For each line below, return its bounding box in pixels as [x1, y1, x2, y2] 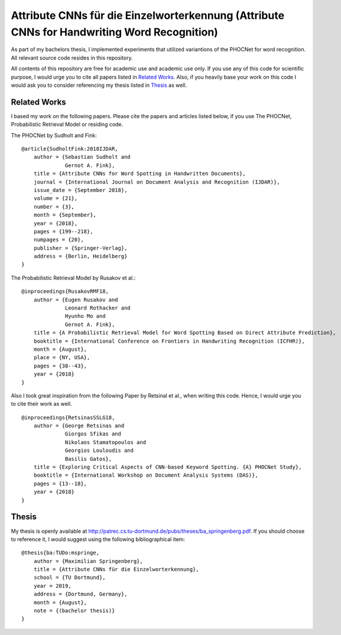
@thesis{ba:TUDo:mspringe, [21, 549, 100, 556]
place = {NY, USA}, [33, 354, 90, 361]
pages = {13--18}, [33, 480, 87, 487]
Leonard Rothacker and [65, 305, 131, 311]
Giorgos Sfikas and [65, 431, 121, 437]
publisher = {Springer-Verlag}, [33, 245, 128, 251]
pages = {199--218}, [33, 228, 93, 235]
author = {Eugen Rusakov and [33, 296, 118, 303]
